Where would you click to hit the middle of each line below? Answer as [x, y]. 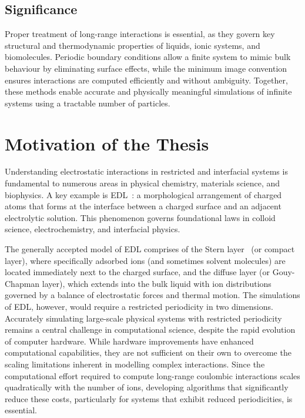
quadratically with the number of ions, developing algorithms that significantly [147, 387]
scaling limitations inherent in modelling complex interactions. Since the [135, 364]
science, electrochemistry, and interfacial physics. [93, 229]
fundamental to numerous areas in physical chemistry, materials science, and [143, 183]
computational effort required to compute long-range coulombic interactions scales [152, 375]
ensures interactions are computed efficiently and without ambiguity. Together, [146, 80]
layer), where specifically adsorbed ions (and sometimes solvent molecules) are [145, 260]
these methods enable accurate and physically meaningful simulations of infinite [148, 91]
